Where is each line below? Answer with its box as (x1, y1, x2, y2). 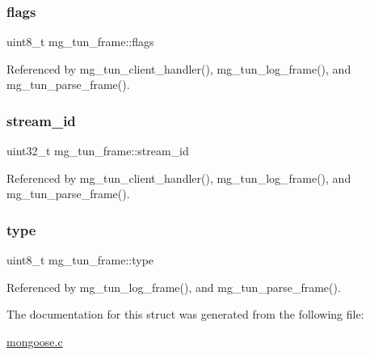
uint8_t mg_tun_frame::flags (6, 33, 154, 50)
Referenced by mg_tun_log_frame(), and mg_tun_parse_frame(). (6, 278, 341, 295)
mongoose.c (6, 333, 63, 349)
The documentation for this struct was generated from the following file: (6, 306, 364, 323)
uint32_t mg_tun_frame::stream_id (6, 142, 189, 159)
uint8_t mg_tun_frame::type (6, 251, 154, 268)
